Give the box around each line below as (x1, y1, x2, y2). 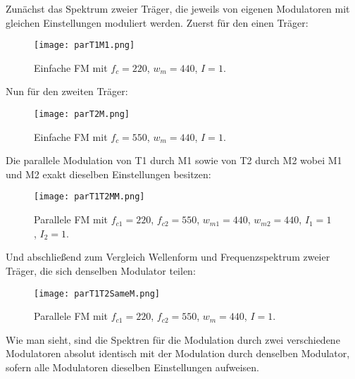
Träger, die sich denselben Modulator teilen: (6, 263, 196, 278)
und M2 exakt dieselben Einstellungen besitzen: (6, 166, 211, 181)
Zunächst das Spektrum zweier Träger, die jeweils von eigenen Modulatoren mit (6, 1, 350, 15)
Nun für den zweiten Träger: (6, 84, 128, 99)
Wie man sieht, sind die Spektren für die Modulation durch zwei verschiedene (6, 332, 340, 347)
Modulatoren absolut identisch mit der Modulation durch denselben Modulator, (6, 346, 350, 361)
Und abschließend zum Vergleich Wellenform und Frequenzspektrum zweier (6, 249, 330, 264)
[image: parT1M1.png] (34, 40, 135, 51)
